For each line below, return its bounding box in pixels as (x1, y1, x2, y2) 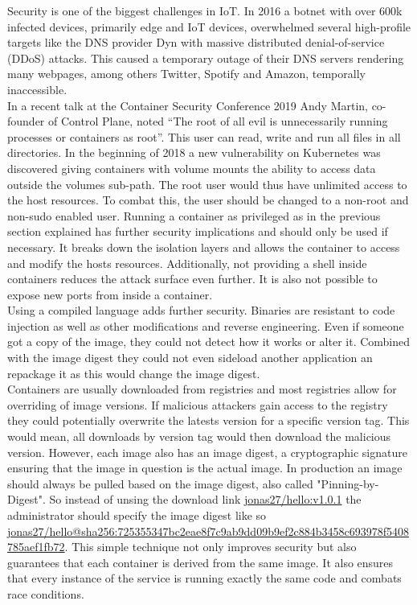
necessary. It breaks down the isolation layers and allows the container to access (7, 238, 400, 255)
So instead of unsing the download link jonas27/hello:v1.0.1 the (49, 491, 362, 508)
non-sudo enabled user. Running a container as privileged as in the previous (7, 207, 381, 224)
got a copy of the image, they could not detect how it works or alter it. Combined (7, 333, 411, 350)
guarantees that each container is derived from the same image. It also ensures (7, 554, 394, 570)
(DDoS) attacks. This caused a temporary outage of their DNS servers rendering (7, 49, 404, 66)
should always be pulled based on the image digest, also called (7, 475, 313, 492)
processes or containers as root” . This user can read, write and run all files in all (7, 128, 401, 145)
